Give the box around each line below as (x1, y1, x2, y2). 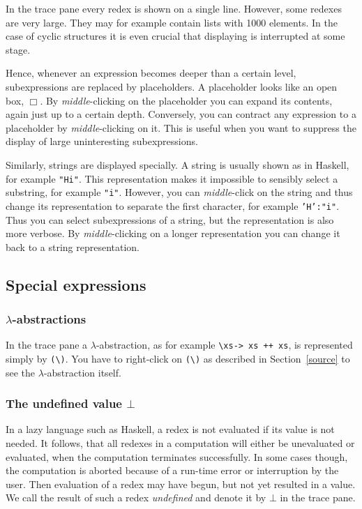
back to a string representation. (6, 239, 139, 254)
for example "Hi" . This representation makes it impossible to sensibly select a (6, 171, 338, 185)
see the (6, 365, 36, 379)
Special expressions (6, 273, 146, 295)
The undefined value (6, 395, 122, 412)
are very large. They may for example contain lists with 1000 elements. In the (6, 15, 338, 29)
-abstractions (12, 310, 86, 327)
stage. (6, 42, 31, 56)
